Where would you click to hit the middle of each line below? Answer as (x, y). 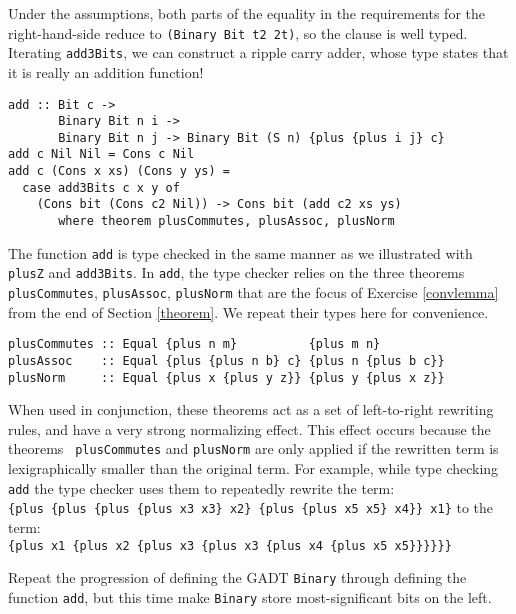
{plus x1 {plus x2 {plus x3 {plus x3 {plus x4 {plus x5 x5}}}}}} (230, 545)
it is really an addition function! (106, 71)
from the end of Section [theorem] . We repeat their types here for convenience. (248, 311)
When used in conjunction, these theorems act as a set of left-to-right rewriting (251, 409)
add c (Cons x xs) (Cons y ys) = (119, 171)
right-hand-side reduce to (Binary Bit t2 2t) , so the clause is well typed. (238, 32)
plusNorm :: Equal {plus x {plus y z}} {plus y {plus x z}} (226, 377)
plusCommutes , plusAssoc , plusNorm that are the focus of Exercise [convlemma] (253, 292)
